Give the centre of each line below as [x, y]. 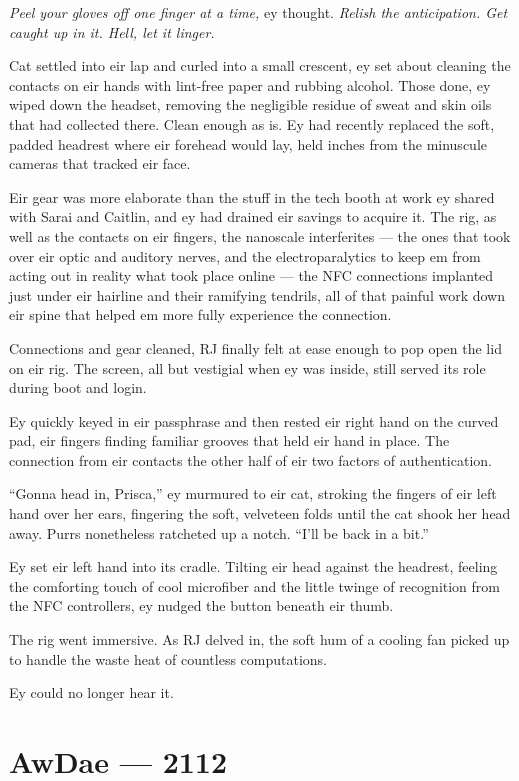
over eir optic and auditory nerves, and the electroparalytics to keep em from [245, 255]
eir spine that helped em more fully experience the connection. [200, 314]
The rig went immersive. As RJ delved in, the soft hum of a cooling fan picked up [259, 639]
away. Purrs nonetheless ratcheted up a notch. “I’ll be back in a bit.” [219, 532]
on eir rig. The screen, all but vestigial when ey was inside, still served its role [247, 367]
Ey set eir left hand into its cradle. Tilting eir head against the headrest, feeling [253, 566]
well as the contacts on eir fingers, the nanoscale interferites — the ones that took [260, 235]
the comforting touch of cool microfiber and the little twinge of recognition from [254, 585]
